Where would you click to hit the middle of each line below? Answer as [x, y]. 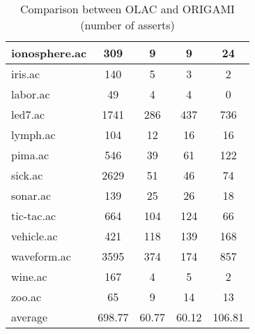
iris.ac [26, 74]
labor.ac [31, 94]
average [30, 317]
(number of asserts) [127, 25]
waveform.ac [41, 256]
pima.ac [30, 155]
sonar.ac [31, 195]
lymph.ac [33, 135]
